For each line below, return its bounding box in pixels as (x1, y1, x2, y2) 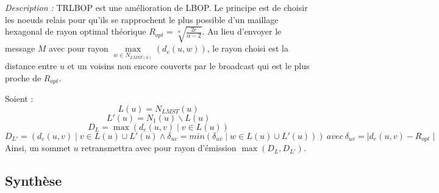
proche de (5, 71, 41, 84)
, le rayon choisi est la (207, 42, 288, 55)
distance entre (5, 59, 57, 72)
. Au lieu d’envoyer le (202, 25, 282, 38)
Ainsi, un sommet (5, 141, 71, 154)
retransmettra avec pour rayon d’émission (81, 141, 237, 154)
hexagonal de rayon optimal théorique (5, 25, 146, 38)
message (5, 42, 35, 55)
